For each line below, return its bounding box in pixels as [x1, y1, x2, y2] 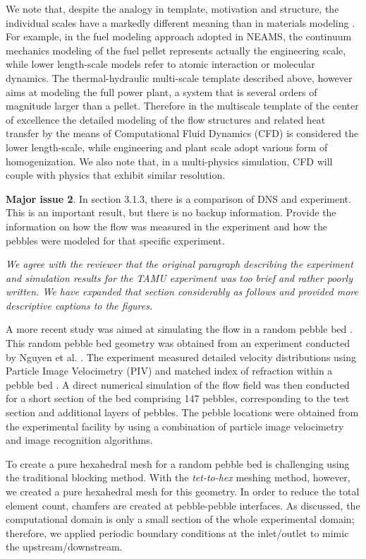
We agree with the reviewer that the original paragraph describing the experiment [6, 257, 353, 271]
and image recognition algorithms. [6, 433, 153, 447]
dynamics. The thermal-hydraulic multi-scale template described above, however [6, 70, 353, 85]
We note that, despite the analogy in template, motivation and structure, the [6, 1, 339, 16]
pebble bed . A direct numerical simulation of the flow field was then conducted [6, 377, 350, 392]
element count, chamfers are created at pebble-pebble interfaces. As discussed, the [6, 498, 360, 512]
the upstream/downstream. [6, 539, 123, 554]
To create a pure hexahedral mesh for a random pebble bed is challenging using [6, 456, 350, 471]
